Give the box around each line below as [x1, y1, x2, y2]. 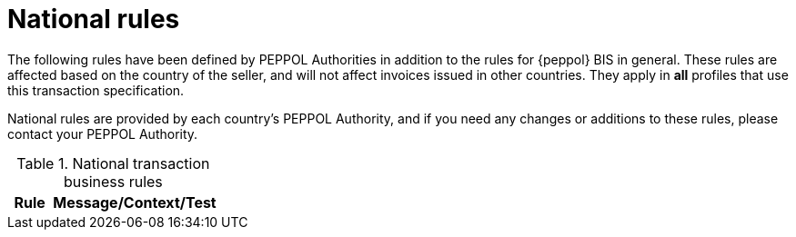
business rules [63, 172, 163, 191]
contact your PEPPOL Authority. [7, 125, 198, 142]
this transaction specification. [7, 82, 185, 98]
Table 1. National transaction [16, 153, 210, 173]
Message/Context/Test [53, 193, 217, 212]
